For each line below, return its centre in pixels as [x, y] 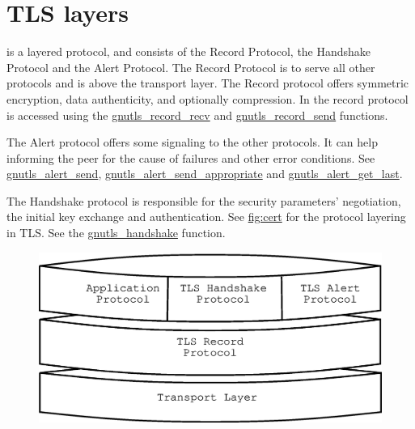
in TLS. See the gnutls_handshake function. [116, 233]
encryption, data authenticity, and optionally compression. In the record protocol [207, 98]
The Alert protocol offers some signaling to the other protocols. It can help [192, 142]
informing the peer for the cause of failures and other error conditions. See [191, 157]
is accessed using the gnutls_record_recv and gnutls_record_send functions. [197, 115]
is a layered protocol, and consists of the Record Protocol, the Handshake [189, 51]
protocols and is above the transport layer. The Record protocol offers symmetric [208, 83]
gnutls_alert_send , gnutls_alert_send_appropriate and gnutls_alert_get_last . [205, 174]
